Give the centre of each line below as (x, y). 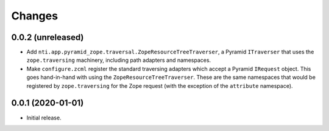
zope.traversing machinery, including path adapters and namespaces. (119, 60)
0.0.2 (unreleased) (48, 37)
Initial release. (44, 118)
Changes (34, 16)
